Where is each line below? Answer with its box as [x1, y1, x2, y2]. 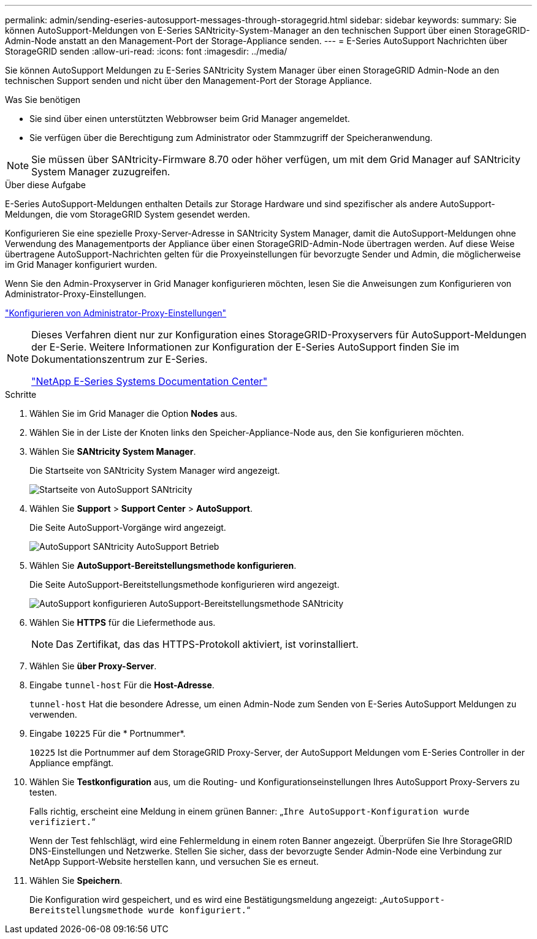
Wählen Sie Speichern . [29, 875, 123, 886]
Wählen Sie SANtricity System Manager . [29, 446, 196, 457]
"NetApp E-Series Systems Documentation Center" [31, 375, 268, 387]
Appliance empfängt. [29, 758, 114, 768]
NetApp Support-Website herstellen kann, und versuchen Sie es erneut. [29, 856, 319, 867]
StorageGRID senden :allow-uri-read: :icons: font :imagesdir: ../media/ [5, 46, 288, 56]
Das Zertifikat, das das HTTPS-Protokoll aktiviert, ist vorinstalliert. [56, 638, 359, 650]
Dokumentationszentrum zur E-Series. [31, 353, 208, 365]
